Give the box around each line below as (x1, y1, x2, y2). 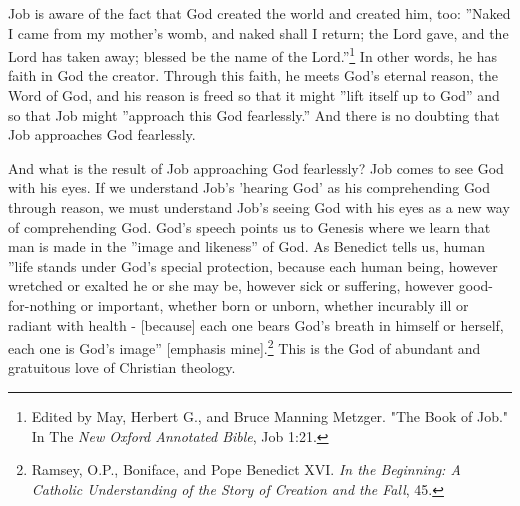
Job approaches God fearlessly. (8, 124, 196, 145)
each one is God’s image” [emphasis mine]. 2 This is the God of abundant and (8, 335, 481, 358)
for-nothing (8, 294, 77, 315)
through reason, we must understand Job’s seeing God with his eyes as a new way (8, 197, 510, 217)
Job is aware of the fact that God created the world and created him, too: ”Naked (8, 3, 511, 23)
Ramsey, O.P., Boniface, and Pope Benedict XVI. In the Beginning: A (31, 459, 461, 480)
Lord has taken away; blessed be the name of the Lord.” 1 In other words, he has (8, 43, 497, 66)
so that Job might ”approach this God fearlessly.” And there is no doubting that (8, 104, 500, 125)
